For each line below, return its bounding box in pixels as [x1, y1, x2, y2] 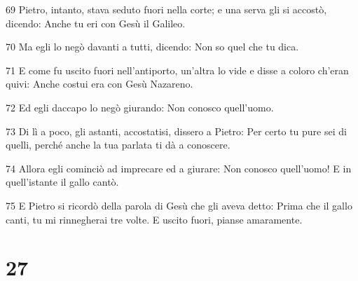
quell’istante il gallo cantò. [6, 174, 119, 189]
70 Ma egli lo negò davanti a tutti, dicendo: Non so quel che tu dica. [6, 39, 299, 54]
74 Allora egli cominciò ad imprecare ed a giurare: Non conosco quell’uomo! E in [6, 160, 352, 175]
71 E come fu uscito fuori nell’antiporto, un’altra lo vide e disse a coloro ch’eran [6, 62, 349, 77]
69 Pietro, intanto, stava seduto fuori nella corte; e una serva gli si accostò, [6, 2, 327, 16]
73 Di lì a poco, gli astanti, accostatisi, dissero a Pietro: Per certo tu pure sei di [6, 123, 347, 138]
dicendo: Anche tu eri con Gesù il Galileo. [6, 15, 186, 30]
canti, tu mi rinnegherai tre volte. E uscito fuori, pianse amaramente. [6, 212, 303, 226]
